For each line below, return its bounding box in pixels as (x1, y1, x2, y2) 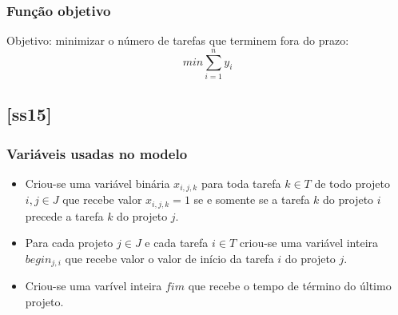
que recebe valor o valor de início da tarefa (65, 250, 274, 267)
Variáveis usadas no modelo (6, 143, 188, 163)
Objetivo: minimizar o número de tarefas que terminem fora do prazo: (6, 32, 349, 49)
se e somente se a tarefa (193, 191, 310, 208)
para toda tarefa (201, 174, 281, 191)
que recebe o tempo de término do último (188, 277, 392, 294)
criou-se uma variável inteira (239, 234, 379, 251)
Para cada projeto (25, 234, 113, 251)
